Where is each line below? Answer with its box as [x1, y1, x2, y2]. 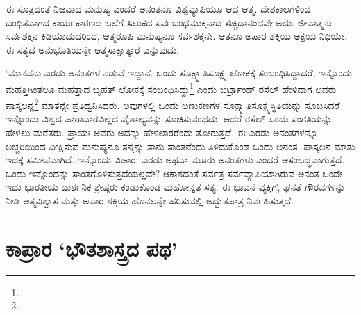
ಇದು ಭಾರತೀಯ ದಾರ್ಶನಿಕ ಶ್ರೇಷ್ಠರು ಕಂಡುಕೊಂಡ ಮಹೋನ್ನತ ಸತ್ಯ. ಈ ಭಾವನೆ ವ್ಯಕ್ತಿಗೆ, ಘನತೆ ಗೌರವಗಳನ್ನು [6, 179, 346, 194]
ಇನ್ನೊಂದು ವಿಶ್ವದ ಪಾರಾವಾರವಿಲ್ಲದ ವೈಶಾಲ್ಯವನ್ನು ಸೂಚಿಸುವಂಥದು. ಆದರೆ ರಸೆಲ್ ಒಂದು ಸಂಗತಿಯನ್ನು [6, 111, 332, 126]
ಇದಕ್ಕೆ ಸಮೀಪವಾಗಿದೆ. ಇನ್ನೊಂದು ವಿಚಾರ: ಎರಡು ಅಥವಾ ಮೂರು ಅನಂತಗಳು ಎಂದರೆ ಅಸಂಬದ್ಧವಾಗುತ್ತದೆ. [6, 152, 345, 167]
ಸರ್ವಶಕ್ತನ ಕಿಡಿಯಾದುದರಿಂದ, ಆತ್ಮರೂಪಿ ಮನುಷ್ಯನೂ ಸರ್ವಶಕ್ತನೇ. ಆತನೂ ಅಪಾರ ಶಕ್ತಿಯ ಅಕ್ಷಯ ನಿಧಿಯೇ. [6, 29, 348, 43]
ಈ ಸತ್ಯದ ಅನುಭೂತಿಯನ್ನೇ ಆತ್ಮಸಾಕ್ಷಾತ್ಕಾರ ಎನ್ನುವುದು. [6, 42, 180, 56]
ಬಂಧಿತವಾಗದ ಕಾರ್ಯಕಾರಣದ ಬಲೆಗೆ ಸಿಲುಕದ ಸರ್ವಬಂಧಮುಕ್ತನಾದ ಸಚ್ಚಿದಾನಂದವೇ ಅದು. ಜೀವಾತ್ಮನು [6, 15, 332, 29]
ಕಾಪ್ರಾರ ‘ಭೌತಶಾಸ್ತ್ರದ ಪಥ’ [6, 234, 178, 262]
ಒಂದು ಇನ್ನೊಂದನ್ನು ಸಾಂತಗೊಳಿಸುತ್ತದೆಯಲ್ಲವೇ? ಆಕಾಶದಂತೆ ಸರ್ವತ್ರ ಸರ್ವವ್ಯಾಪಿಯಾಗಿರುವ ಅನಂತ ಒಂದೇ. [6, 165, 346, 180]
